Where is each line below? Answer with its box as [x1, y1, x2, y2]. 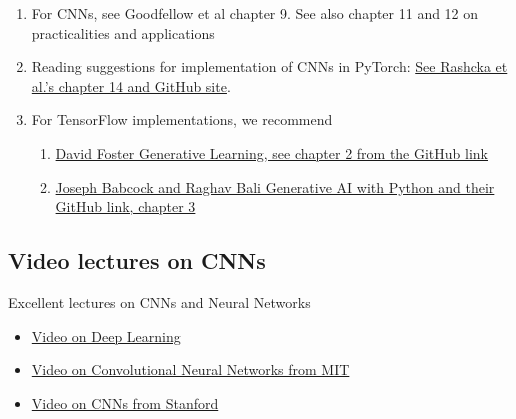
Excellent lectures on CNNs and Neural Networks [8, 291, 311, 312]
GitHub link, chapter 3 [55, 196, 196, 217]
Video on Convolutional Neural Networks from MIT [31, 359, 350, 380]
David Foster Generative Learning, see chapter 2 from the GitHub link [55, 142, 489, 163]
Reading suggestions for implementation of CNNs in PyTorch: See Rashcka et [31, 56, 508, 77]
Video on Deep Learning [31, 325, 181, 346]
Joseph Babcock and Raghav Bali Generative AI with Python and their [55, 176, 495, 197]
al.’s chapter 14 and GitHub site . [31, 75, 231, 96]
